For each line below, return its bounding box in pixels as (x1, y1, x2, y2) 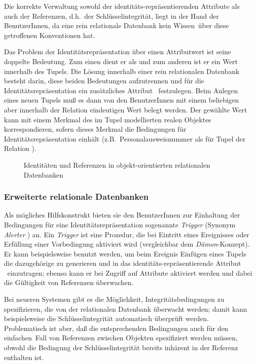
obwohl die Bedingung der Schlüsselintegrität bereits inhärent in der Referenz (4, 342, 238, 353)
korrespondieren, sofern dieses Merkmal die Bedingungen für (4, 124, 186, 134)
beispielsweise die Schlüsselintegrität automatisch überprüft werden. (4, 313, 209, 324)
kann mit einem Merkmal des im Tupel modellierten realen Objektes (4, 114, 211, 124)
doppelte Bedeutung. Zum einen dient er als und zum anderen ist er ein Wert (4, 56, 238, 66)
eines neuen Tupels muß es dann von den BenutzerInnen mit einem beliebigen (4, 95, 239, 105)
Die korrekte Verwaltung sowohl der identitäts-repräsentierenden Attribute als (4, 1, 240, 11)
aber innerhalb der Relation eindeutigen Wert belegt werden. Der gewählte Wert (4, 104, 247, 114)
